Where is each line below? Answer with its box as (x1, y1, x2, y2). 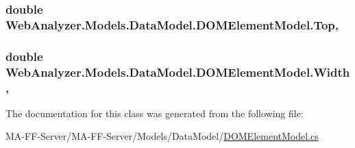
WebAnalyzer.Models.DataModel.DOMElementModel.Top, (5, 16, 339, 33)
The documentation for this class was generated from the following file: (5, 106, 304, 120)
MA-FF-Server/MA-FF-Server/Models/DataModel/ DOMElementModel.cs (5, 129, 319, 143)
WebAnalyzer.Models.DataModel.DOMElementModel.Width (5, 63, 350, 80)
